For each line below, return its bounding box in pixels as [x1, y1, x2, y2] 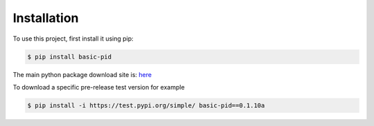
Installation [12, 10, 79, 25]
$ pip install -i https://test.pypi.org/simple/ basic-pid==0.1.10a [27, 101, 265, 109]
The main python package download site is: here [12, 70, 152, 78]
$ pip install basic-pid [27, 52, 112, 61]
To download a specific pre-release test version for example [12, 83, 185, 91]
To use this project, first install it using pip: [12, 34, 134, 43]
